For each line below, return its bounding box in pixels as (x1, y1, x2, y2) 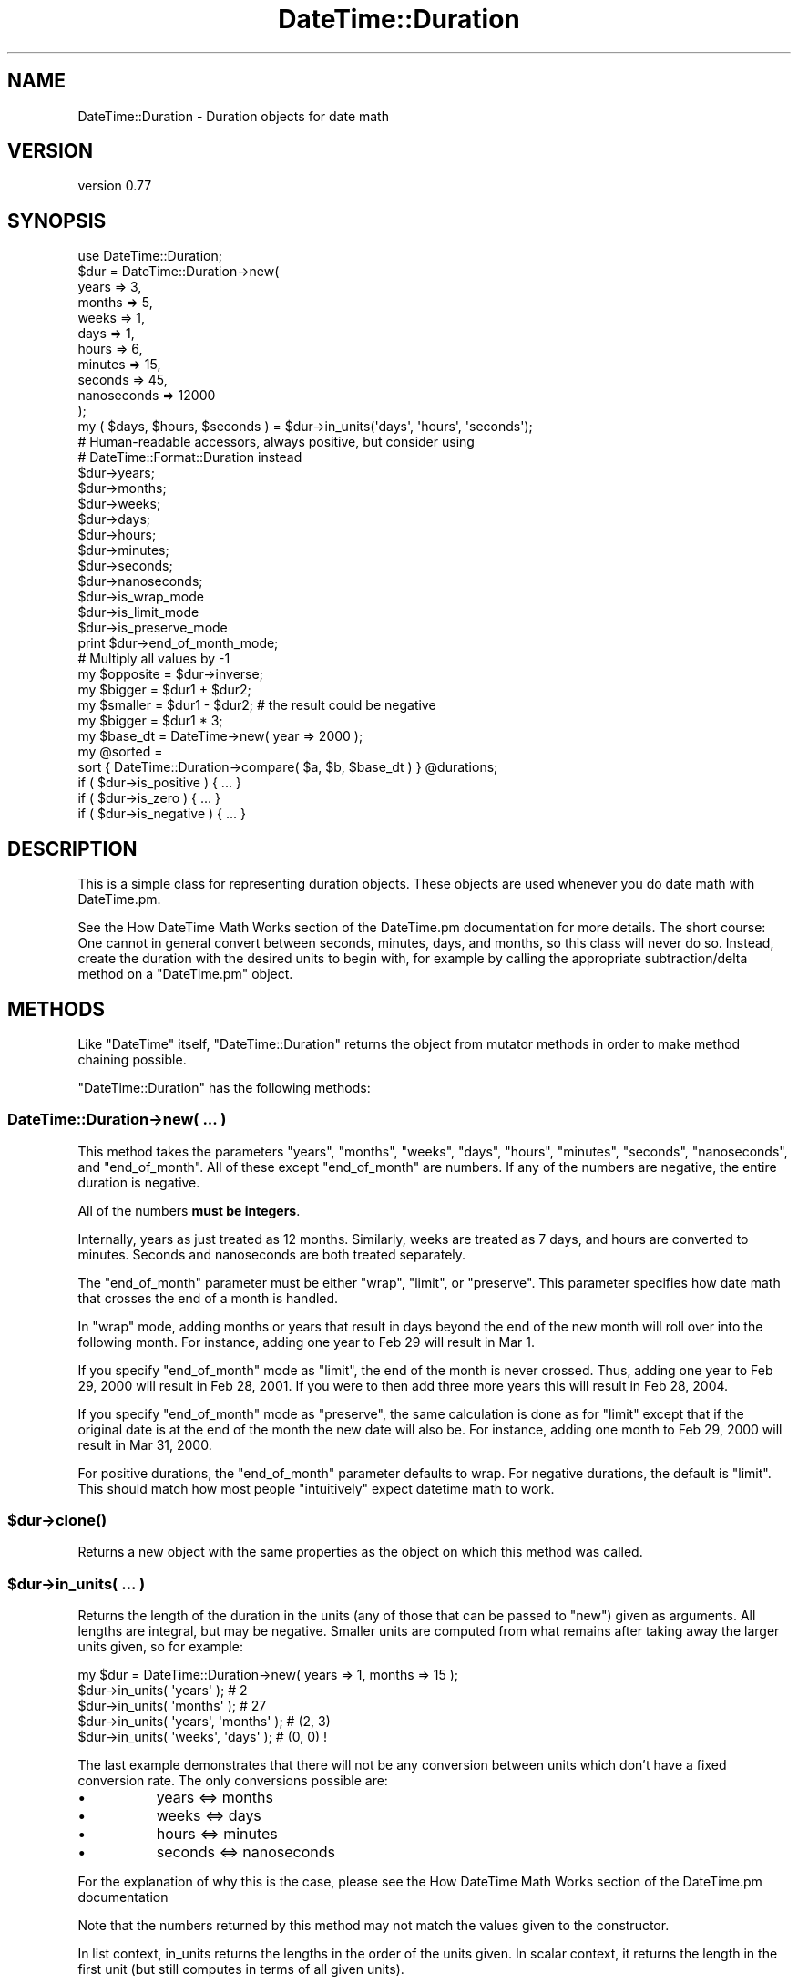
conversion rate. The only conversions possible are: (77, 1773, 388, 1789)
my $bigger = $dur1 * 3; (77, 713, 223, 729)
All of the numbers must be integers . (77, 1202, 301, 1218)
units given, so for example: (77, 1639, 243, 1655)
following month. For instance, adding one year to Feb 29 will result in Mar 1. (77, 1333, 535, 1350)
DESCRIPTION (7, 837, 138, 860)
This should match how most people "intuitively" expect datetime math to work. (77, 1480, 555, 1496)
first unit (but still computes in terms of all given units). (77, 1961, 404, 1978)
